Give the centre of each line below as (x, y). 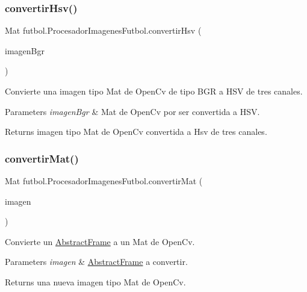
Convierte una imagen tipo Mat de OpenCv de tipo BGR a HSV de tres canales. (154, 91)
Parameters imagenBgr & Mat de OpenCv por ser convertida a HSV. (132, 111)
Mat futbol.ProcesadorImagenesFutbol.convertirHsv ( (103, 30)
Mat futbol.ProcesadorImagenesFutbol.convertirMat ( (104, 181)
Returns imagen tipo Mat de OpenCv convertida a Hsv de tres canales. (136, 132)
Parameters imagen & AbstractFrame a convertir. (96, 262)
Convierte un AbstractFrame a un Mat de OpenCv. (100, 241)
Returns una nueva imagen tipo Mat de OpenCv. (95, 281)
